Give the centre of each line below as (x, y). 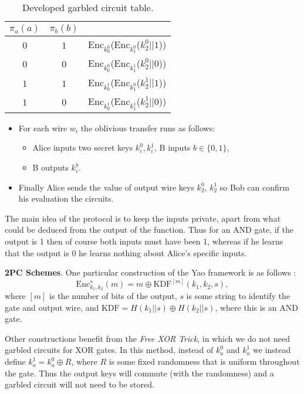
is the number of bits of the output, (113, 296)
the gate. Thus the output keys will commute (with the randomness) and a (139, 373)
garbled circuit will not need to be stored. (80, 384)
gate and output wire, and (52, 307)
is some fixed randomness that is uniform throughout (204, 361)
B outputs (50, 167)
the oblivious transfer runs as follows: (148, 128)
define (15, 361)
